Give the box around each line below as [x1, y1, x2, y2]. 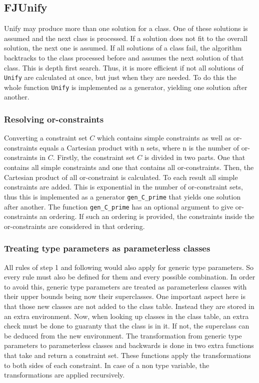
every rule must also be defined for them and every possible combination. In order [4, 271, 255, 282]
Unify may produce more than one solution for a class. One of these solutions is [4, 23, 248, 33]
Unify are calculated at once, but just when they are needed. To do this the [4, 72, 236, 82]
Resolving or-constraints [4, 113, 104, 125]
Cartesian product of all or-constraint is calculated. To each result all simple [4, 171, 238, 182]
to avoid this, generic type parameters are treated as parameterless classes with [4, 281, 247, 291]
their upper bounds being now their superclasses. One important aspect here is [4, 291, 246, 301]
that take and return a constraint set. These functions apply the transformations [4, 349, 251, 360]
